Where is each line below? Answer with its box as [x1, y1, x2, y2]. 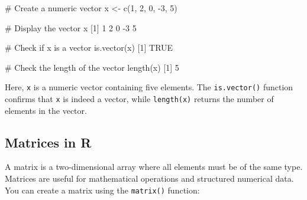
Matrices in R [5, 133, 92, 151]
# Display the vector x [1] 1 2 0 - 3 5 [5, 21, 137, 34]
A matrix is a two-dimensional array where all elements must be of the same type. [5, 160, 303, 173]
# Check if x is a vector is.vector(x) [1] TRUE [5, 41, 173, 54]
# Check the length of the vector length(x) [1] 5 [5, 61, 179, 73]
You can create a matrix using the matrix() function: [5, 183, 200, 196]
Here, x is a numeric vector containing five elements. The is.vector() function [5, 81, 293, 93]
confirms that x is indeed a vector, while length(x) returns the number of [5, 93, 274, 105]
